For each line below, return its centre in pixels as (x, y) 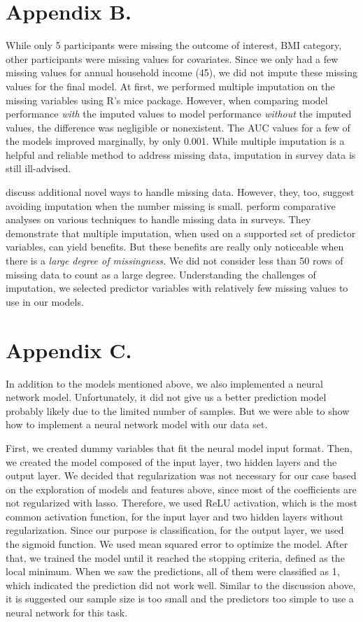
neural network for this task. (67, 613)
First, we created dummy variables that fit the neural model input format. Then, (179, 447)
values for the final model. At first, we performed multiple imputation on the (170, 86)
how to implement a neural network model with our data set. (137, 424)
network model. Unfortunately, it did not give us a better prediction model (166, 397)
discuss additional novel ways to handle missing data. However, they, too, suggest (180, 192)
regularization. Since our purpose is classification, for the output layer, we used (175, 530)
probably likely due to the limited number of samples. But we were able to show (178, 410)
